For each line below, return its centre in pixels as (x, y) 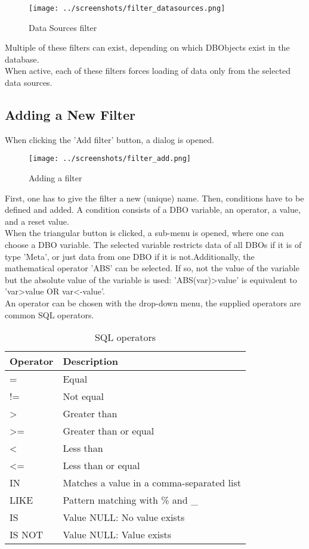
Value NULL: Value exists (117, 535)
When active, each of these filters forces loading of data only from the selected (148, 71)
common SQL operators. (50, 314)
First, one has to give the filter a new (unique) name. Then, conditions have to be (154, 198)
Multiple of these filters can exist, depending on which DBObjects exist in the (147, 47)
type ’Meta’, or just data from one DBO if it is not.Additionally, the (130, 256)
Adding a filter (55, 178)
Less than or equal (101, 466)
